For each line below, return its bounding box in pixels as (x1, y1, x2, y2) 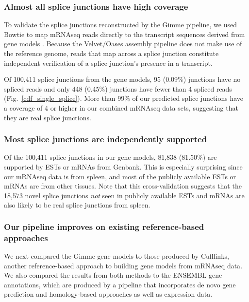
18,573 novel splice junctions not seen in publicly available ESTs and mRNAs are (4, 190, 245, 200)
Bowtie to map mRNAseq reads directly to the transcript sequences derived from (4, 29, 245, 39)
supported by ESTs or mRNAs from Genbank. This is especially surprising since (4, 161, 243, 171)
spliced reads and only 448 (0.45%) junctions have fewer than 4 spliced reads (4, 83, 232, 94)
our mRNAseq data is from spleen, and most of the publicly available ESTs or (4, 171, 236, 181)
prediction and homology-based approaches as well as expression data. (4, 289, 213, 299)
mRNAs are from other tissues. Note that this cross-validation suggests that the (4, 181, 242, 191)
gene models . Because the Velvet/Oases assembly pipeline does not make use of (4, 38, 242, 49)
